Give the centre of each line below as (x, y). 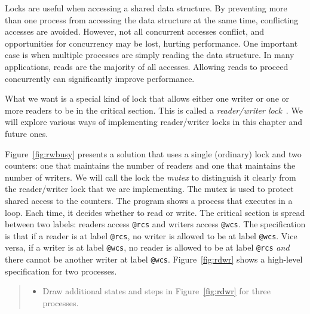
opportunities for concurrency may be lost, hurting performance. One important (151, 43)
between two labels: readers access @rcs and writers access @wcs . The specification (155, 224)
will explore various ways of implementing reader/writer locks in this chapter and (154, 122)
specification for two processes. (61, 271)
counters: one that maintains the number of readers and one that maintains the (150, 165)
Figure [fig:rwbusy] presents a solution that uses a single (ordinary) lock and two (153, 153)
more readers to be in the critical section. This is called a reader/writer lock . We (154, 110)
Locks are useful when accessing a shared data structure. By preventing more (146, 8)
